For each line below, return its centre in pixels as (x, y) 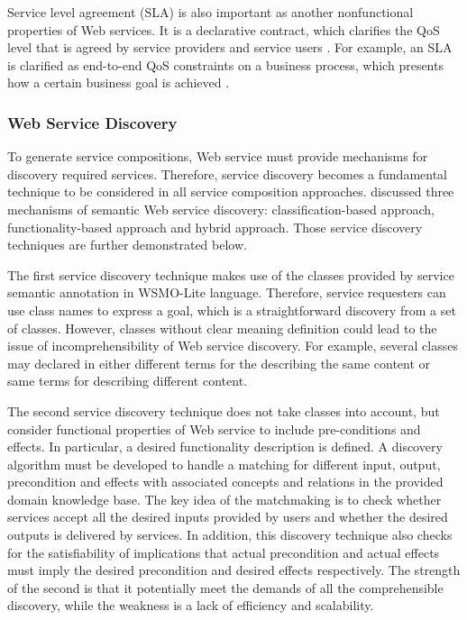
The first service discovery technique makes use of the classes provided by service (231, 274)
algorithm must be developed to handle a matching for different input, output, (224, 464)
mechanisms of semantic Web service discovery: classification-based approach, (221, 209)
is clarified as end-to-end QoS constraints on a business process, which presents (225, 64)
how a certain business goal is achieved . (119, 82)
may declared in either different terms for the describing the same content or (219, 363)
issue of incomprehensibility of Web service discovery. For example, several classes (233, 346)
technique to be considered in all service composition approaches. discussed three (231, 191)
